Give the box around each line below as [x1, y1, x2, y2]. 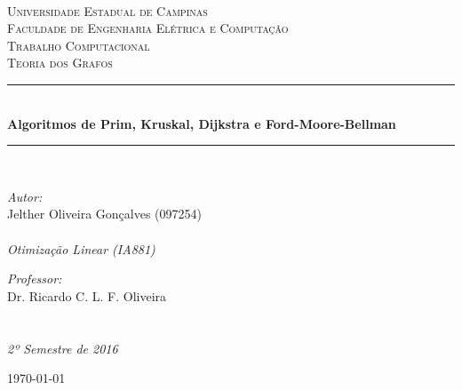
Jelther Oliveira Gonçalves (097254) [7, 204, 203, 223]
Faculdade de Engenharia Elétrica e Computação [7, 19, 289, 37]
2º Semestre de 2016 [7, 338, 118, 357]
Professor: [7, 269, 62, 288]
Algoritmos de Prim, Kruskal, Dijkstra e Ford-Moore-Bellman [7, 114, 396, 132]
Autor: [7, 187, 43, 205]
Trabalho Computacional [7, 36, 150, 54]
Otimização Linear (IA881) [7, 239, 155, 258]
